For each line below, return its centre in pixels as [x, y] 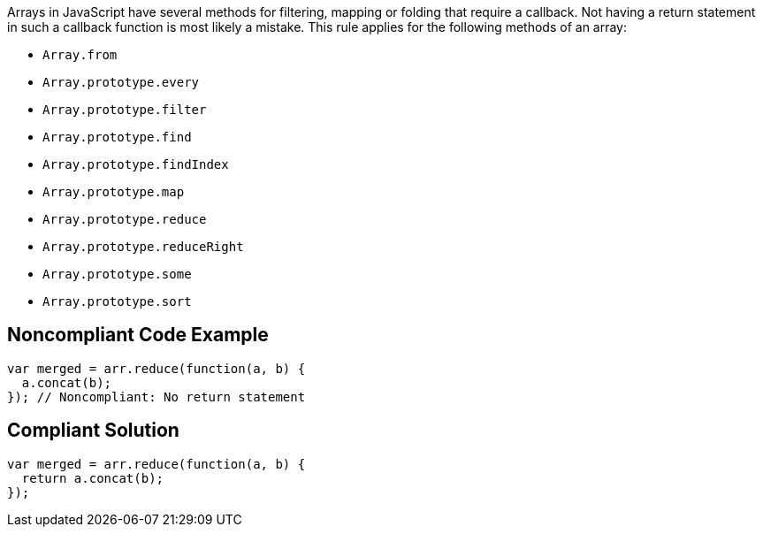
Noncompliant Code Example [138, 335]
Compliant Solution [93, 431]
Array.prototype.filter [125, 110]
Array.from [80, 55]
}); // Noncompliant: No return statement [156, 397]
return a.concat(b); [93, 478]
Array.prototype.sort [117, 301]
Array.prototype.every [121, 82]
